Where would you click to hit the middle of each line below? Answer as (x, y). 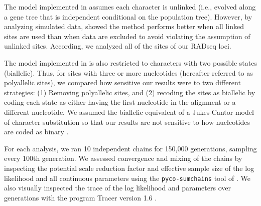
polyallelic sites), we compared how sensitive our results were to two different (122, 82)
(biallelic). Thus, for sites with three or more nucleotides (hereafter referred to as (128, 72)
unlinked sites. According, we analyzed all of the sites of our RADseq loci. (118, 46)
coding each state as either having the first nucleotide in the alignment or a (120, 102)
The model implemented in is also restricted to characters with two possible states (130, 62)
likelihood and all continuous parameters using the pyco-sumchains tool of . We (127, 178)
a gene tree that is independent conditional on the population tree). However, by (128, 16)
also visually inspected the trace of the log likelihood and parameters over (117, 188)
